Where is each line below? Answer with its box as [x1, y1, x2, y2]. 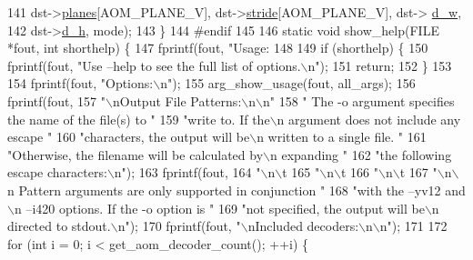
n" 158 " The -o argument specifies [262, 91, 455, 110]
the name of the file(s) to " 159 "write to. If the [7, 109, 270, 128]
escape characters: [7, 163, 107, 182]
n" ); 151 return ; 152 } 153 [307, 55, 452, 75]
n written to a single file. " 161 [257, 127, 427, 146]
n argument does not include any [277, 109, 461, 128]
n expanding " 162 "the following [270, 145, 452, 164]
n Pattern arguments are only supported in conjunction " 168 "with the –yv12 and [7, 180, 466, 199]
